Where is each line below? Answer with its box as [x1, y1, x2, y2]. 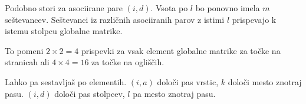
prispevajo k [232, 13, 277, 25]
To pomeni [5, 44, 44, 56]
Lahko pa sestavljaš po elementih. [5, 75, 127, 88]
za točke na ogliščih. [91, 56, 164, 68]
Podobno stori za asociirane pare [5, 2, 123, 14]
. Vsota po [150, 2, 188, 14]
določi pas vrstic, [157, 75, 219, 88]
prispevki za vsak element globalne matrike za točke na [81, 44, 281, 56]
